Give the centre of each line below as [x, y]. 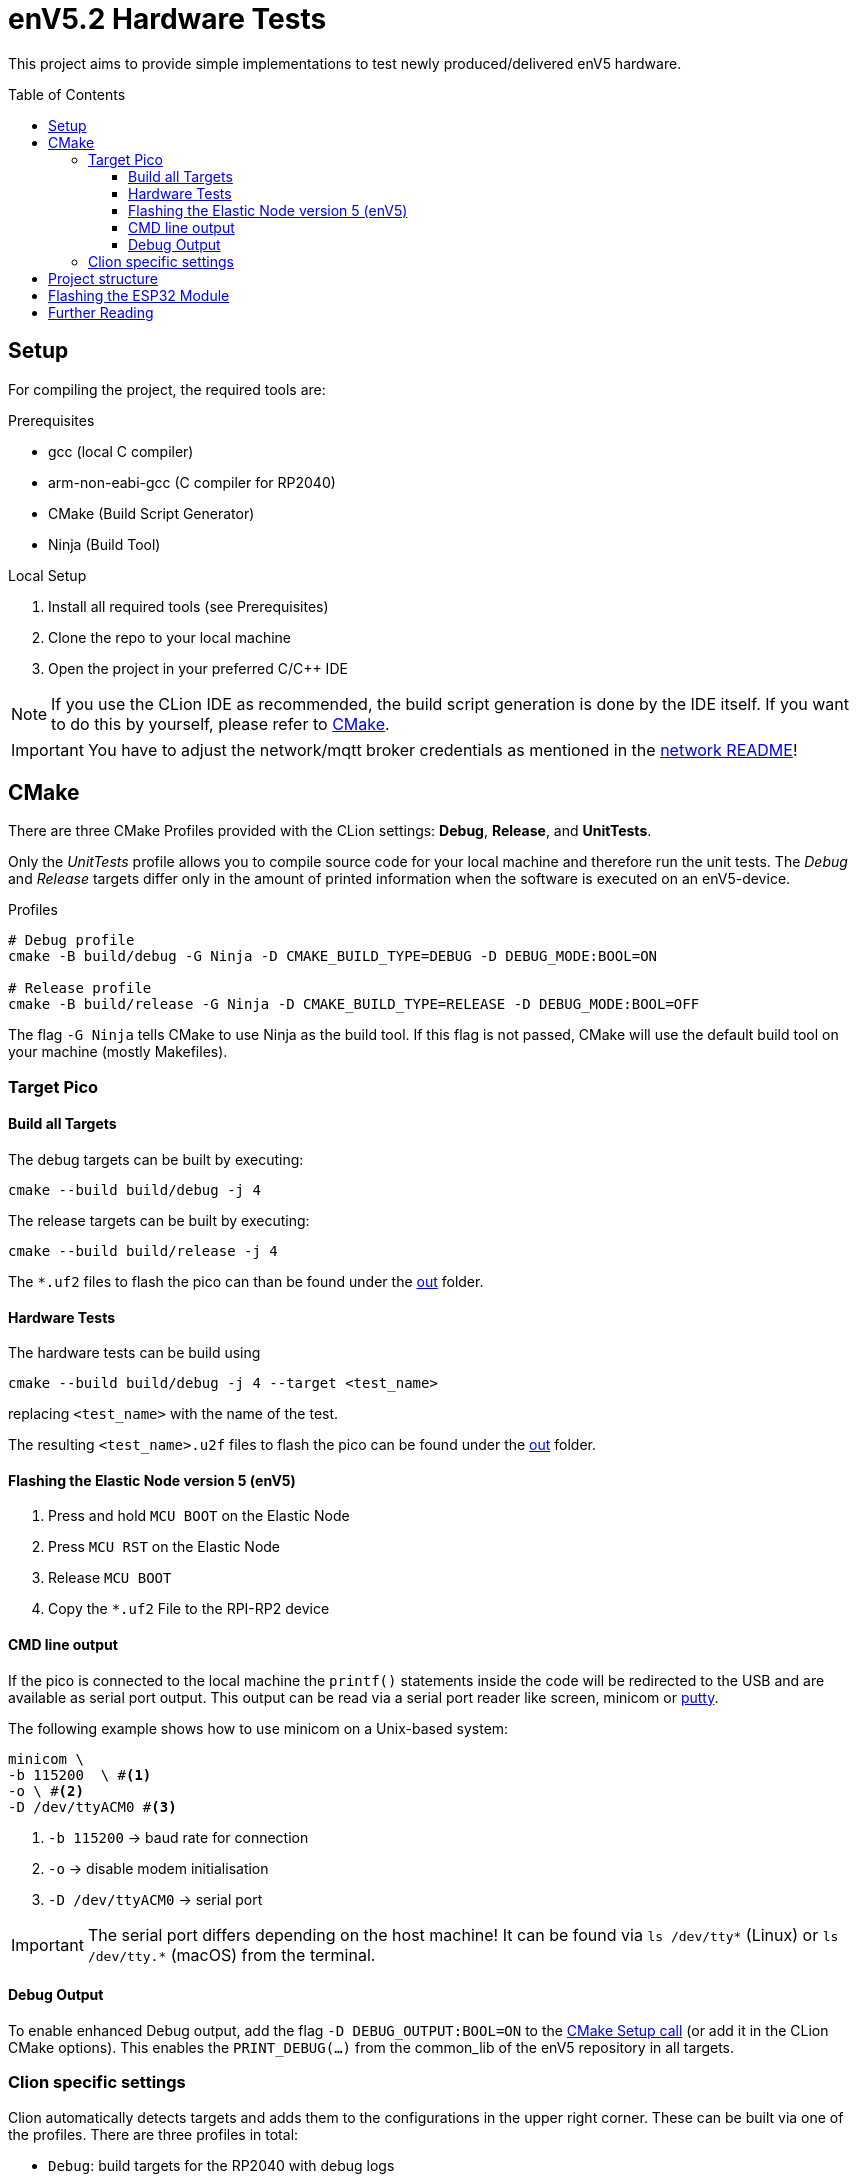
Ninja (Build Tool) [104, 544]
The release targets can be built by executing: [159, 1221]
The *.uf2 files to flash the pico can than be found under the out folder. [246, 1282]
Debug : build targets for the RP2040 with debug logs [221, 2165]
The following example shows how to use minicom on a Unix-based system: [258, 1728]
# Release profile [80, 988]
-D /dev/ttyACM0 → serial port [155, 1899]
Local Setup [47, 575]
